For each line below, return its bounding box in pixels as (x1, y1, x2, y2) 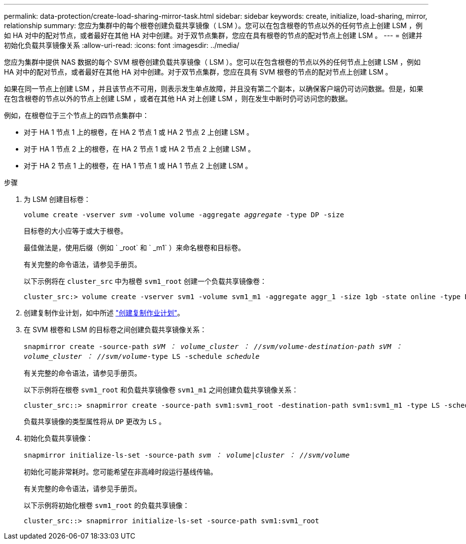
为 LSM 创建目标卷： (24, 195, 91, 203)
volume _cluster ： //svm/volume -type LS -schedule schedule (24, 352, 260, 360)
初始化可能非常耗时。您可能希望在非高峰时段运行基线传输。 (24, 467, 217, 476)
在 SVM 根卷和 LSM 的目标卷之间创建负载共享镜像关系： (24, 325, 207, 334)
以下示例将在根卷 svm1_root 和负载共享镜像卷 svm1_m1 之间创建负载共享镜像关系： (24, 386, 299, 394)
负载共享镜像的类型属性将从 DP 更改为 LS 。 (24, 417, 166, 426)
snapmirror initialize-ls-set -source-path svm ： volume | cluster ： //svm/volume (24, 451, 350, 459)
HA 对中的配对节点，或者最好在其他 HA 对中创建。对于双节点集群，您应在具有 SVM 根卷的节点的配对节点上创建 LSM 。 (4, 68, 392, 76)
